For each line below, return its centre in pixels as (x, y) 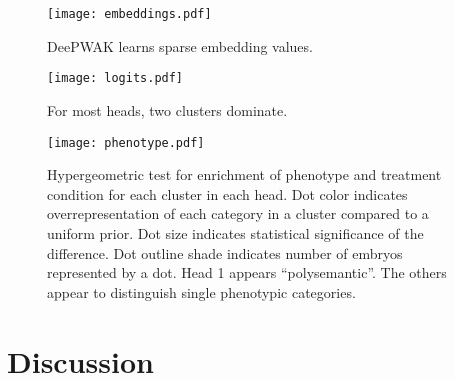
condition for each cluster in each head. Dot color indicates (227, 193)
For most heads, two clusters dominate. (167, 109)
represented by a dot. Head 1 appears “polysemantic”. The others (247, 272)
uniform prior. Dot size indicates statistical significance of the (235, 232)
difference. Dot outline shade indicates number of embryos (225, 252)
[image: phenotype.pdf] (126, 142)
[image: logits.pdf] (115, 78)
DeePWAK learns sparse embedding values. (180, 45)
